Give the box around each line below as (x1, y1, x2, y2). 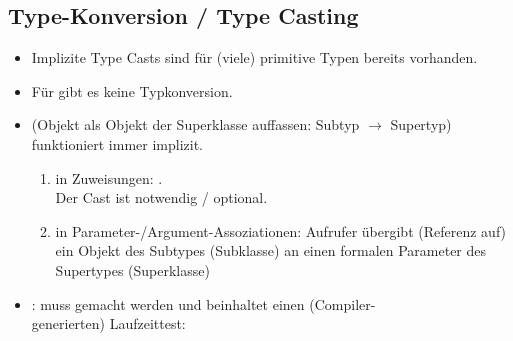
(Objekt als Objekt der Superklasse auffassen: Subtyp (31, 114, 360, 135)
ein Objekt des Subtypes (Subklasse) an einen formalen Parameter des (55, 240, 487, 261)
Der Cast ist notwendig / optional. (55, 187, 268, 208)
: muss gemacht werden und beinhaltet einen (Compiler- (31, 293, 376, 314)
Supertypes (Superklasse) (55, 259, 210, 280)
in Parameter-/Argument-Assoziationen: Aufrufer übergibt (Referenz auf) (55, 220, 506, 241)
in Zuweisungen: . (55, 167, 163, 188)
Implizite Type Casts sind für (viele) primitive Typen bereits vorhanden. (31, 47, 478, 68)
